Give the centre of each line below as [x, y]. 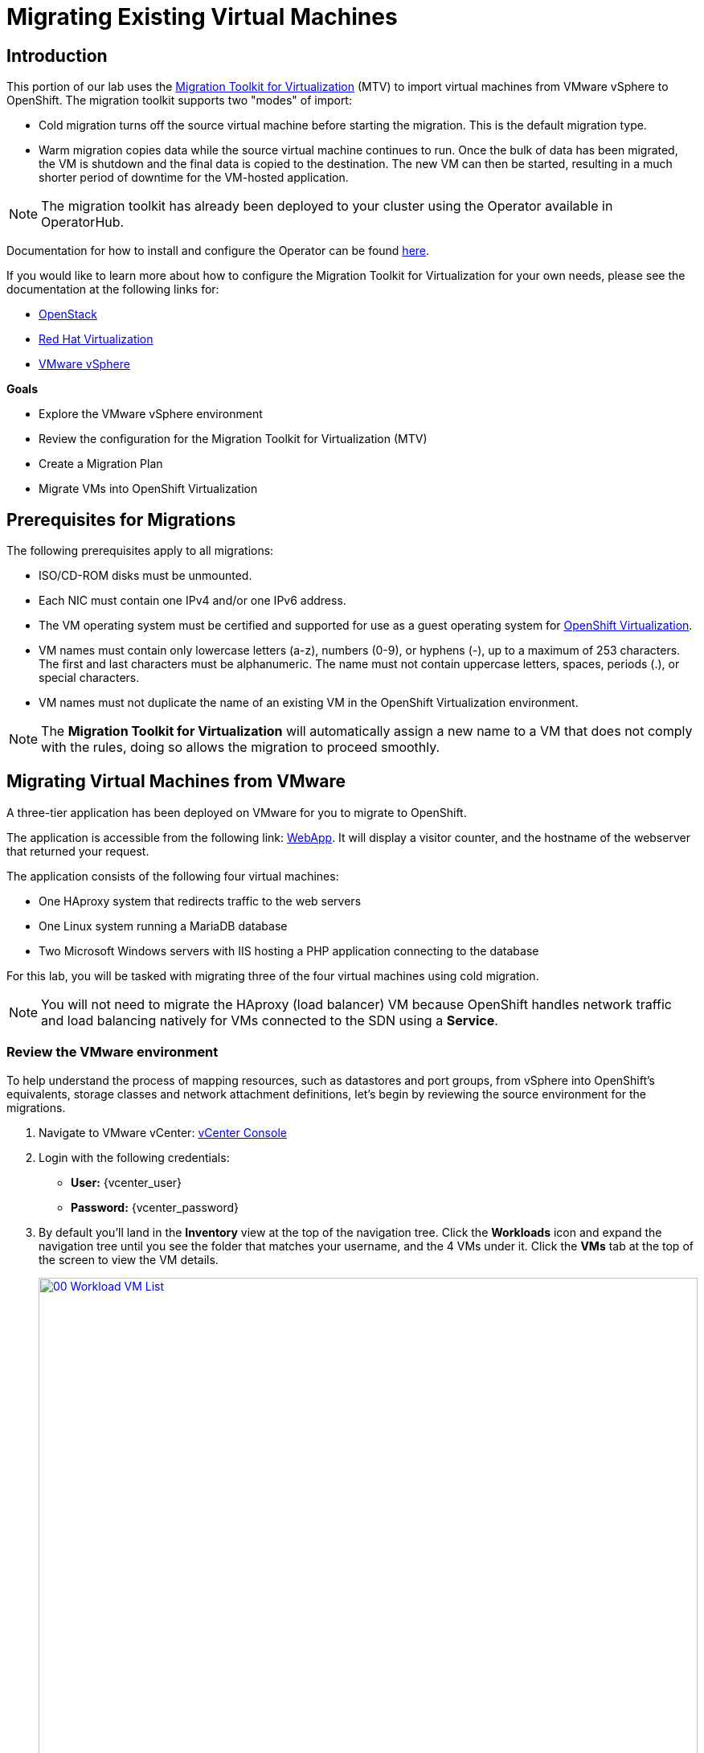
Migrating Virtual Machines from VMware [176, 782]
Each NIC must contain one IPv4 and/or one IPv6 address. [192, 601]
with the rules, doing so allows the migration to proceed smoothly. [241, 747]
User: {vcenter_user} [127, 1182]
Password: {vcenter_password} [155, 1207]
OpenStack [68, 314]
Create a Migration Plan [101, 464]
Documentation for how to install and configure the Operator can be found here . [218, 251]
